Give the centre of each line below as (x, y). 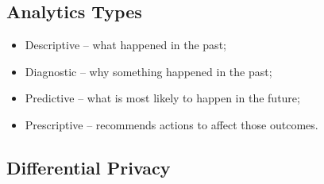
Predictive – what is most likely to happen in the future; (162, 98)
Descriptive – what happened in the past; (125, 45)
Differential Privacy (89, 167)
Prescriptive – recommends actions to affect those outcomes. (172, 124)
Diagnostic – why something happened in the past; (148, 71)
